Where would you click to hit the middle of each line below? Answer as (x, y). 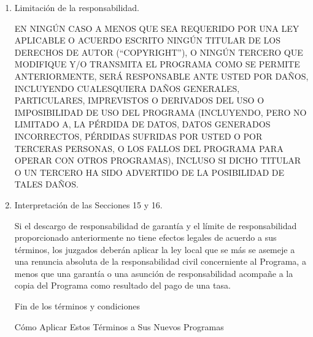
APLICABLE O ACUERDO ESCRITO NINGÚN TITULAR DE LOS (147, 40)
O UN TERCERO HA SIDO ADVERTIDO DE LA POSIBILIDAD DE (149, 172)
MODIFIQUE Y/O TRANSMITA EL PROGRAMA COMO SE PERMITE (157, 64)
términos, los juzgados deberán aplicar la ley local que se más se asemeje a (155, 249)
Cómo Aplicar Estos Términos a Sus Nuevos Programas (119, 326)
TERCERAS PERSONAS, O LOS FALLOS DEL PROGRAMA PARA (149, 148)
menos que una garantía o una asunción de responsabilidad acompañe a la (154, 273)
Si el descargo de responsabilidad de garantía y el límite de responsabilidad (156, 225)
